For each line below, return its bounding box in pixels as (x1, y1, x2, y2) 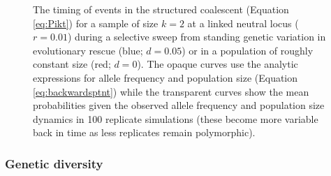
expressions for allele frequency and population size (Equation (33, 70, 298, 85)
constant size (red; (33, 57, 111, 71)
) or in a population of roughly (182, 43, 314, 57)
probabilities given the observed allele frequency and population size (33, 98, 325, 112)
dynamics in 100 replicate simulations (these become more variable (33, 111, 318, 126)
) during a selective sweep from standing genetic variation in (67, 29, 326, 44)
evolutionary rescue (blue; (33, 43, 143, 57)
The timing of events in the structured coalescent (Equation (33, 2, 289, 16)
